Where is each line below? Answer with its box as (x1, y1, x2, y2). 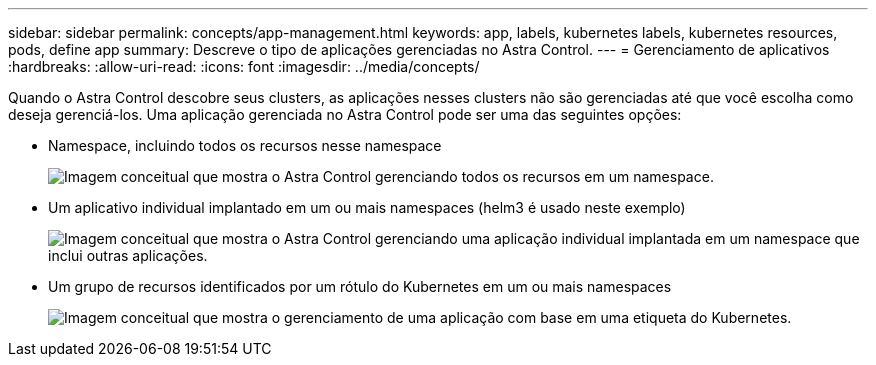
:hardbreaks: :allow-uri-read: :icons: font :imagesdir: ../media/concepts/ (8, 58, 480, 75)
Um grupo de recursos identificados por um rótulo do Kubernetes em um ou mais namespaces (48, 278, 672, 295)
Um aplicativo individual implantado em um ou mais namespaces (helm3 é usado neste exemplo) (48, 199, 686, 216)
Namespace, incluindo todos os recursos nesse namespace (48, 137, 442, 154)
